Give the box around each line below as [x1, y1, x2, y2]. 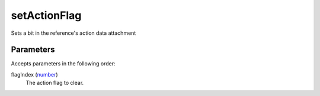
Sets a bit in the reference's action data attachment [11, 29, 136, 37]
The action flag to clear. [25, 80, 84, 87]
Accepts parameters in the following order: [11, 60, 116, 67]
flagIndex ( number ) [11, 71, 59, 78]
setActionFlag [11, 9, 82, 22]
